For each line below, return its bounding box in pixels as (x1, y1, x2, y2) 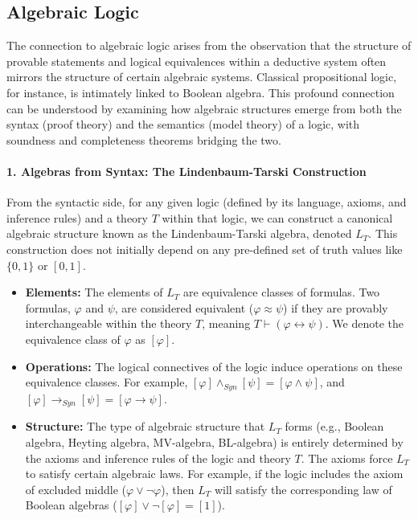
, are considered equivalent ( (114, 299, 254, 316)
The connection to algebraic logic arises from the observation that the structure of (6, 37, 412, 54)
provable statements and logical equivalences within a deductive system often (6, 52, 387, 69)
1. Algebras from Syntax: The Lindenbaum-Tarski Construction (6, 162, 367, 179)
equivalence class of (25, 330, 121, 347)
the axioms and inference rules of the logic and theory (25, 449, 291, 466)
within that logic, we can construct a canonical (162, 209, 393, 226)
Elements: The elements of (25, 284, 163, 300)
